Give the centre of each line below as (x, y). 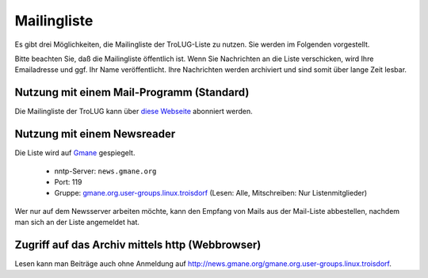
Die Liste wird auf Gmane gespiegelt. (75, 153)
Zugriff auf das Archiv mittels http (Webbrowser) (138, 244)
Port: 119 (68, 181)
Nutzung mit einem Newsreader (95, 134)
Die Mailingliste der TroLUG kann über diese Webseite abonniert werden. (134, 112)
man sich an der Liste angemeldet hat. (77, 223)
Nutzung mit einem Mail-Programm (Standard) (132, 92)
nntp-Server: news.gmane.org (105, 171)
